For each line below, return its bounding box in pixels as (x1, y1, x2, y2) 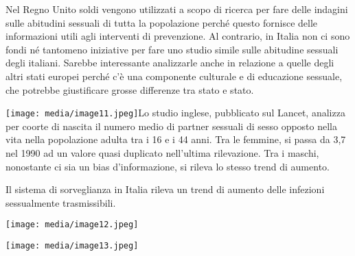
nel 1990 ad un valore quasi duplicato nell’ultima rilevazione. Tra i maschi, (5, 146, 319, 159)
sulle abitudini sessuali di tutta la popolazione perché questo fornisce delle (5, 15, 318, 29)
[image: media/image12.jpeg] (5, 220, 139, 230)
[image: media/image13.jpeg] (5, 241, 139, 251)
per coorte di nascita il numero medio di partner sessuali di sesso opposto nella (5, 118, 338, 133)
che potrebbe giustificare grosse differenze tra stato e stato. (5, 82, 254, 97)
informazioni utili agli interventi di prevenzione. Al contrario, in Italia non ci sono (5, 29, 350, 43)
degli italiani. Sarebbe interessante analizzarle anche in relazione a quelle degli (5, 55, 334, 70)
